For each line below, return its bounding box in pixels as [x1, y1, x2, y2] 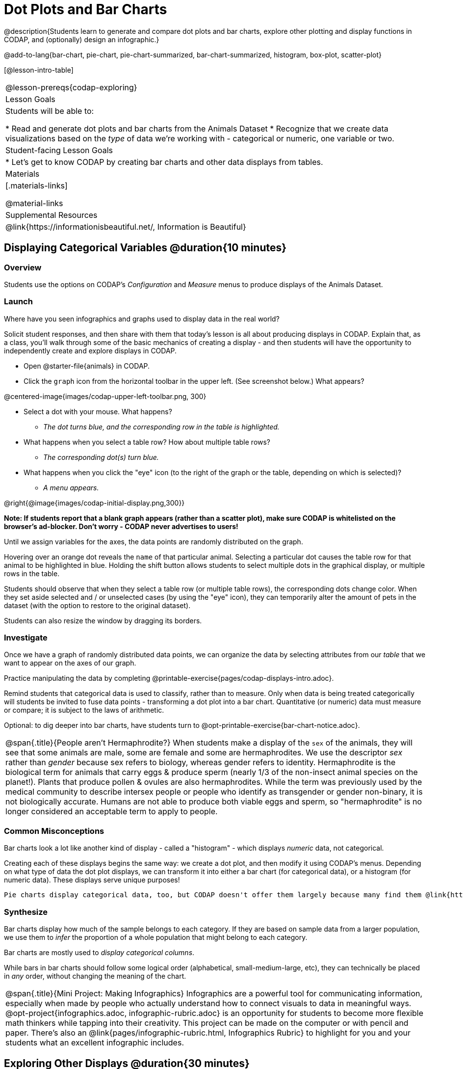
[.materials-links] [5, 180, 68, 190]
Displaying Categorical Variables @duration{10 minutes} [4, 241, 287, 254]
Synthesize [4, 907, 48, 917]
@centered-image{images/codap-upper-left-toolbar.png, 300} [4, 392, 206, 401]
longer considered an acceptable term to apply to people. [5, 806, 218, 817]
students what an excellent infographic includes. [5, 1037, 184, 1047]
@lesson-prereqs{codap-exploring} [5, 82, 137, 92]
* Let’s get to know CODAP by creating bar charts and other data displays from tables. [5, 157, 323, 167]
